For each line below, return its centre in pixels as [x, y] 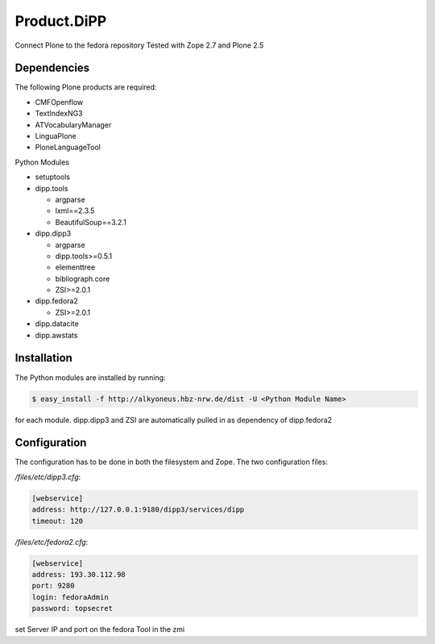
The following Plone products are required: [86, 87]
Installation [43, 358]
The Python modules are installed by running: [90, 377]
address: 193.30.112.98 [79, 574]
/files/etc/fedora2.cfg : [52, 542]
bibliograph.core [83, 278]
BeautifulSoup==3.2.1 [91, 222]
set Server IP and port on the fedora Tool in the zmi [100, 629]
